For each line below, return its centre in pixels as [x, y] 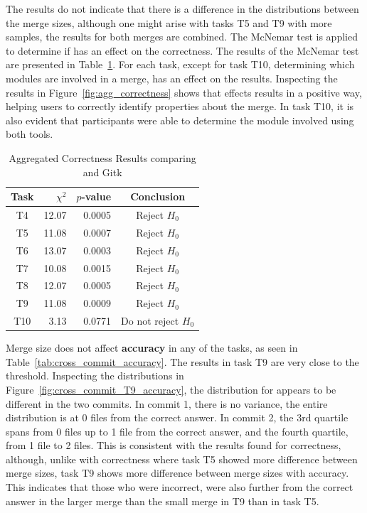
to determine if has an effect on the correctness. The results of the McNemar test [182, 50]
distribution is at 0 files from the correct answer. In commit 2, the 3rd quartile [177, 417]
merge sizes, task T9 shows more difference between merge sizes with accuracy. [177, 473]
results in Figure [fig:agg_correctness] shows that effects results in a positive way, [184, 92]
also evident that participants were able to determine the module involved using [180, 120]
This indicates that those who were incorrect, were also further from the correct [180, 487]
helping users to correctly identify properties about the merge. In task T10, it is [180, 106]
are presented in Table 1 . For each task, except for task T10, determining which [180, 64]
